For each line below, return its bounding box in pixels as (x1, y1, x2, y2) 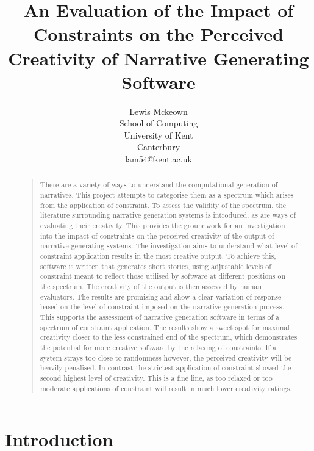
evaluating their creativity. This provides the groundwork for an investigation (40, 220, 285, 231)
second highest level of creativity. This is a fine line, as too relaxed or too (40, 372, 273, 383)
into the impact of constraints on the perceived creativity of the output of (40, 230, 274, 240)
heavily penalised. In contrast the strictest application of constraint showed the (40, 363, 291, 373)
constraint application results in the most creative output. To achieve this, (40, 251, 276, 261)
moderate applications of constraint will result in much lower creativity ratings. (40, 383, 292, 393)
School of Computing (119, 117, 198, 129)
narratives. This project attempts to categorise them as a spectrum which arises (40, 190, 294, 200)
